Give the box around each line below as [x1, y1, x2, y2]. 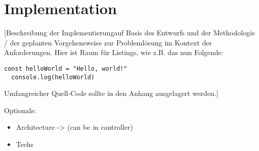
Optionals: [4, 105, 36, 115]
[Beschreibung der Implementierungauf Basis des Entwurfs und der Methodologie [4, 27, 255, 38]
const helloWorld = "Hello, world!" [4, 65, 127, 72]
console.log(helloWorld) [11, 73, 95, 81]
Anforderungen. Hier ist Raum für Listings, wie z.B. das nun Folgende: [4, 47, 224, 58]
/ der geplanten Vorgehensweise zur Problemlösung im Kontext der [4, 37, 212, 47]
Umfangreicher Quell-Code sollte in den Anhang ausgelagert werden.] [4, 88, 219, 98]
